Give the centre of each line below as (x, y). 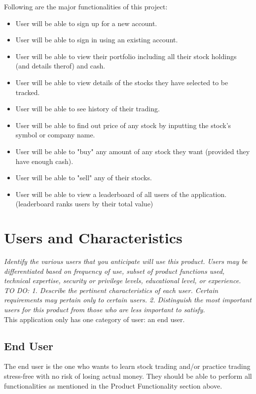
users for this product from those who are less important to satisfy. (105, 309)
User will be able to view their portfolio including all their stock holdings (126, 56)
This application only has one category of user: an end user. (94, 319)
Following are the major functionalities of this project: (86, 6)
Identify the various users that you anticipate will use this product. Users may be (126, 261)
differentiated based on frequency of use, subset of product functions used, (114, 271)
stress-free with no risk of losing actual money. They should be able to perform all (128, 376)
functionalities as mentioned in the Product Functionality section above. (113, 385)
